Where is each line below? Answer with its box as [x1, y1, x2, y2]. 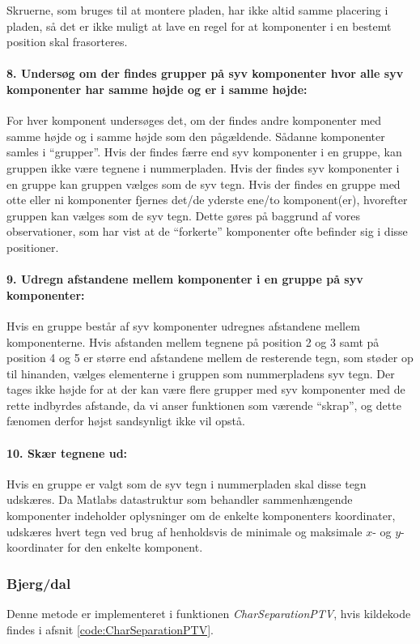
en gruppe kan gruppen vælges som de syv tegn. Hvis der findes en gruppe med [6, 175, 401, 192]
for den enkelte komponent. [67, 539, 203, 556]
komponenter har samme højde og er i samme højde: [6, 80, 308, 97]
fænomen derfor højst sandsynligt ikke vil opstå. [6, 412, 245, 429]
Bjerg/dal [6, 573, 71, 593]
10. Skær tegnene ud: [6, 444, 128, 461]
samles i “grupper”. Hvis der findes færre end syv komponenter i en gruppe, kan [6, 143, 402, 160]
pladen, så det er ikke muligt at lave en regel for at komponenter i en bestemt [6, 17, 392, 34]
